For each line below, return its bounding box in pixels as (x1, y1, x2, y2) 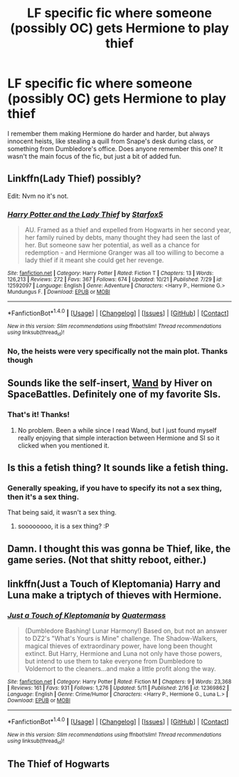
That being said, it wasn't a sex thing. (7, 508, 117, 517)
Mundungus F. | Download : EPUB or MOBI (7, 289, 110, 296)
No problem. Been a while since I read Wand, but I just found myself (17, 426, 217, 434)
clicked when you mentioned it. (17, 441, 110, 450)
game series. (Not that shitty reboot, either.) (7, 554, 207, 566)
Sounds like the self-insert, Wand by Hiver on (7, 377, 213, 389)
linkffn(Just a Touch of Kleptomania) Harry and (7, 578, 221, 590)
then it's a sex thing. (7, 492, 80, 502)
